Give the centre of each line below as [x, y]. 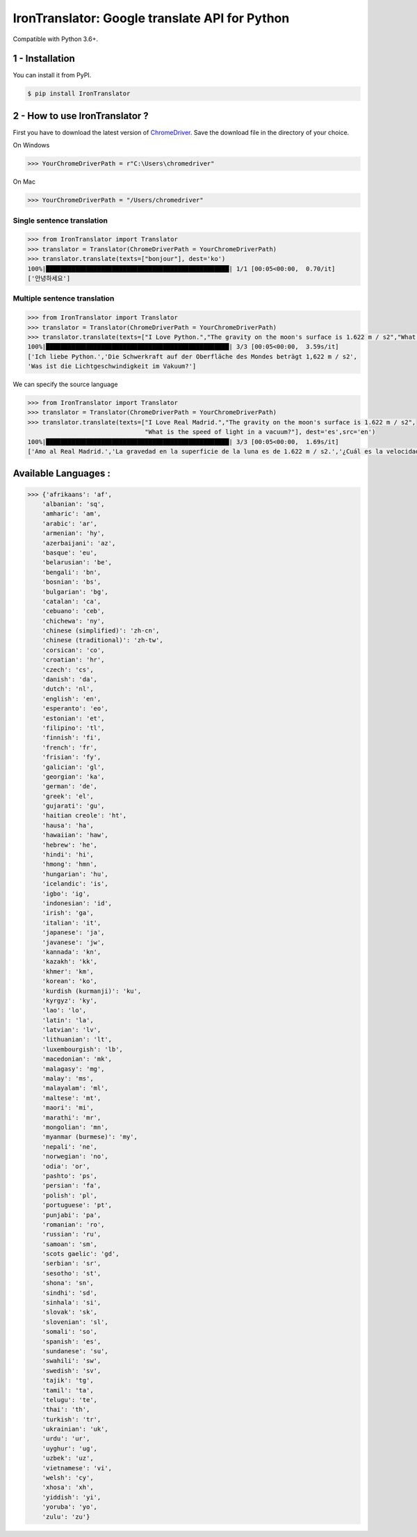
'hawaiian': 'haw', [75, 835]
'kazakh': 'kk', [69, 962]
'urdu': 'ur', [66, 1439]
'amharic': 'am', [72, 514]
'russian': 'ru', [72, 1234]
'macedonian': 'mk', [77, 1059]
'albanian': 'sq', [73, 504]
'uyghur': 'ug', [69, 1448]
